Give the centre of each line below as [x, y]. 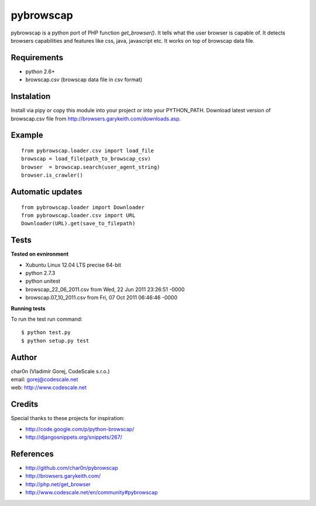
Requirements [37, 58]
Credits [25, 405]
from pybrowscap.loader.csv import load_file [88, 150]
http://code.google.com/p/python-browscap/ [80, 429]
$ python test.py [46, 333]
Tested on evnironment [40, 254]
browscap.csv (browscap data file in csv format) [84, 80]
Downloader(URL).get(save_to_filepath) [78, 223]
